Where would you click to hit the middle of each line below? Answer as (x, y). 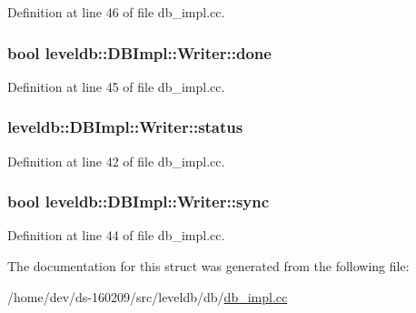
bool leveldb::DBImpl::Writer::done (139, 52)
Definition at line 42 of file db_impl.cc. (116, 161)
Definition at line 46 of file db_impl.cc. (116, 12)
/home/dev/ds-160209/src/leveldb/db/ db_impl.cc (148, 296)
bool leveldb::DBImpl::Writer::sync (139, 202)
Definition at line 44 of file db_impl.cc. (116, 235)
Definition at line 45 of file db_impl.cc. (116, 86)
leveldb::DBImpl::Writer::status (125, 127)
